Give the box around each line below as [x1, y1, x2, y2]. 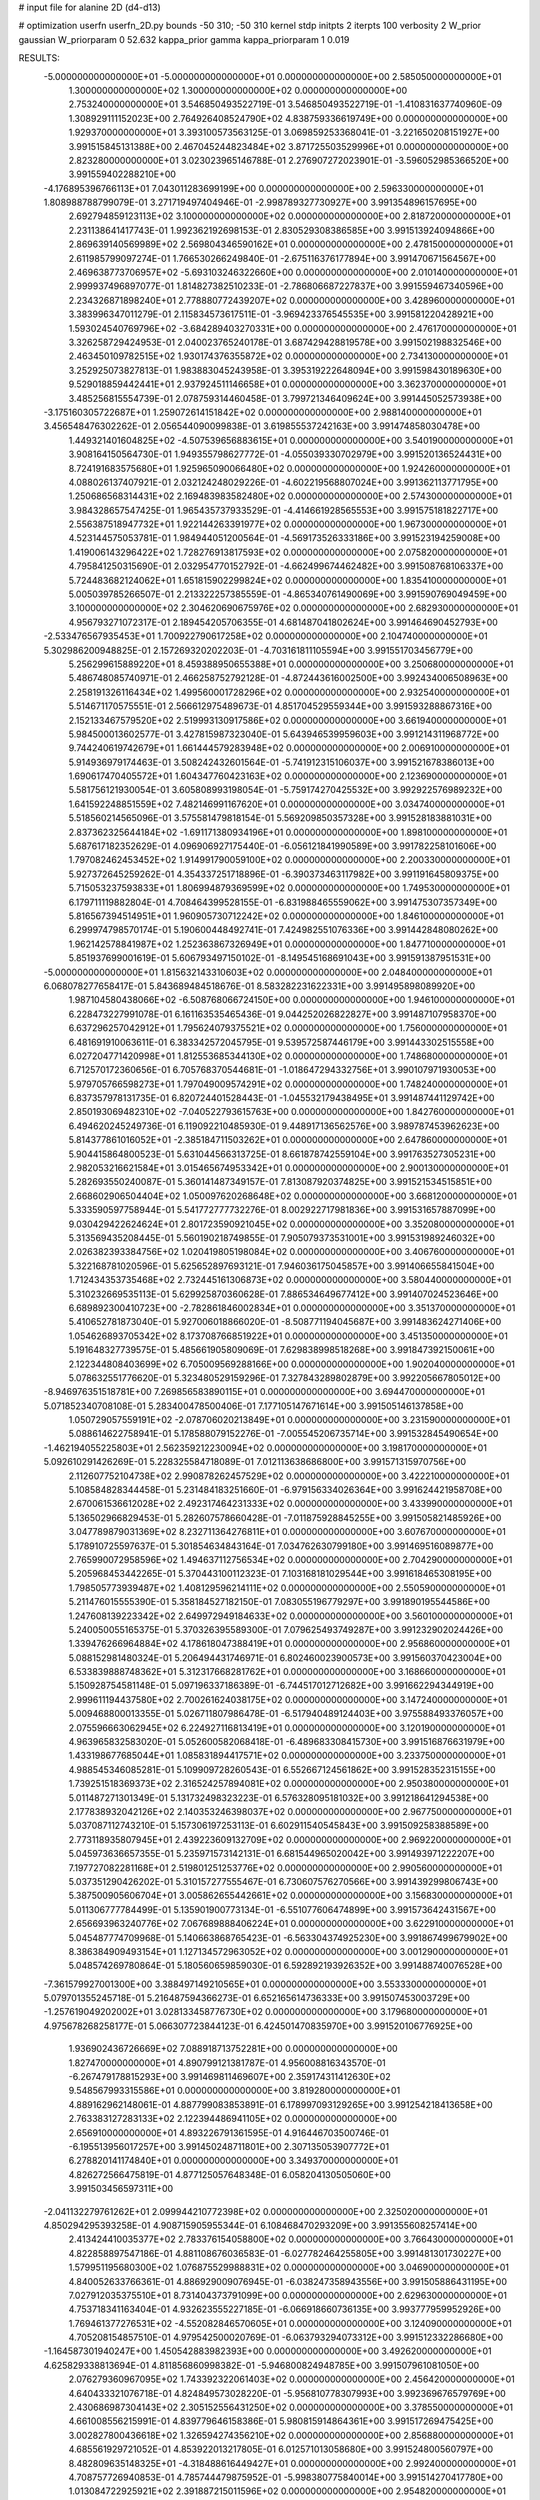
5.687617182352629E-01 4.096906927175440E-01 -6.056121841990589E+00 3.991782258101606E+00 [68, 840, 497, 852]
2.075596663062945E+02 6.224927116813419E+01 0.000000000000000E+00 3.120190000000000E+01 [68, 1721, 506, 1734]
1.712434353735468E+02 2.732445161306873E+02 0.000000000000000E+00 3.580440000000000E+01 [68, 1274, 512, 1286]
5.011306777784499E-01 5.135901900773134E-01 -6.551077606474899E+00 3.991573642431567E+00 [68, 1903, 497, 1915]
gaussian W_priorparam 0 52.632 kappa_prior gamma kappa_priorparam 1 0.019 [18, 33, 350, 45]
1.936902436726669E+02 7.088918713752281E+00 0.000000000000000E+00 [68, 2043, 399, 2055]
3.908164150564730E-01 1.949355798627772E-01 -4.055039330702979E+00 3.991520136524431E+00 [68, 448, 502, 460]
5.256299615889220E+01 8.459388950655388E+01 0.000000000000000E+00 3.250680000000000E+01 [68, 658, 514, 670]
